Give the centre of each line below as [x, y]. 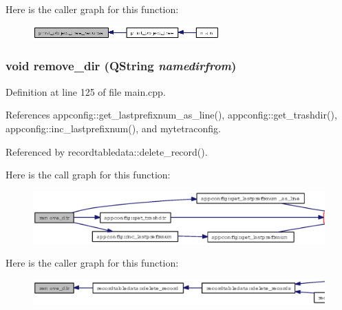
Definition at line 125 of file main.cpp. [86, 91]
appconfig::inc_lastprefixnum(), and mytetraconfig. [113, 128]
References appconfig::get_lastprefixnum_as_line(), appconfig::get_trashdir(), [171, 115]
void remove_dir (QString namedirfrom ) [121, 66]
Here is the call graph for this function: [88, 175]
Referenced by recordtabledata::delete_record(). [107, 151]
